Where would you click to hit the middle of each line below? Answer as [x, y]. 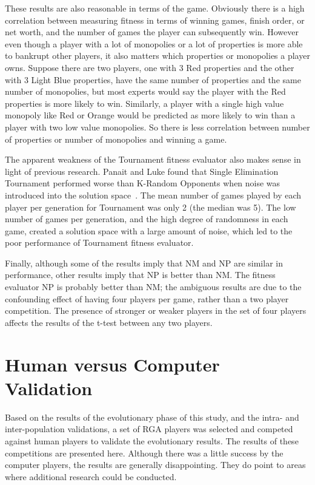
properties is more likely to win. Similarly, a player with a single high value [144, 103]
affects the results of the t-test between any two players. [109, 322]
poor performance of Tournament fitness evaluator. [99, 242]
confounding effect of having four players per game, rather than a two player [147, 298]
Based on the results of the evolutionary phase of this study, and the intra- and [152, 417]
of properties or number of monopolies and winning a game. [116, 139]
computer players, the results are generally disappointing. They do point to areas [155, 465]
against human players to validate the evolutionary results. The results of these [152, 440]
